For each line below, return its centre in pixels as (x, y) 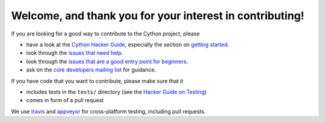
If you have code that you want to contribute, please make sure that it (97, 81)
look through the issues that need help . (75, 53)
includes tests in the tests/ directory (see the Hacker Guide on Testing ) (116, 92)
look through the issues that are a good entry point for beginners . (107, 61)
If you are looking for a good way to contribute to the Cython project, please (105, 34)
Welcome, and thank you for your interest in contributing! (158, 16)
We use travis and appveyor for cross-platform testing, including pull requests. (108, 111)
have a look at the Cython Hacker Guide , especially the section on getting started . (128, 44)
